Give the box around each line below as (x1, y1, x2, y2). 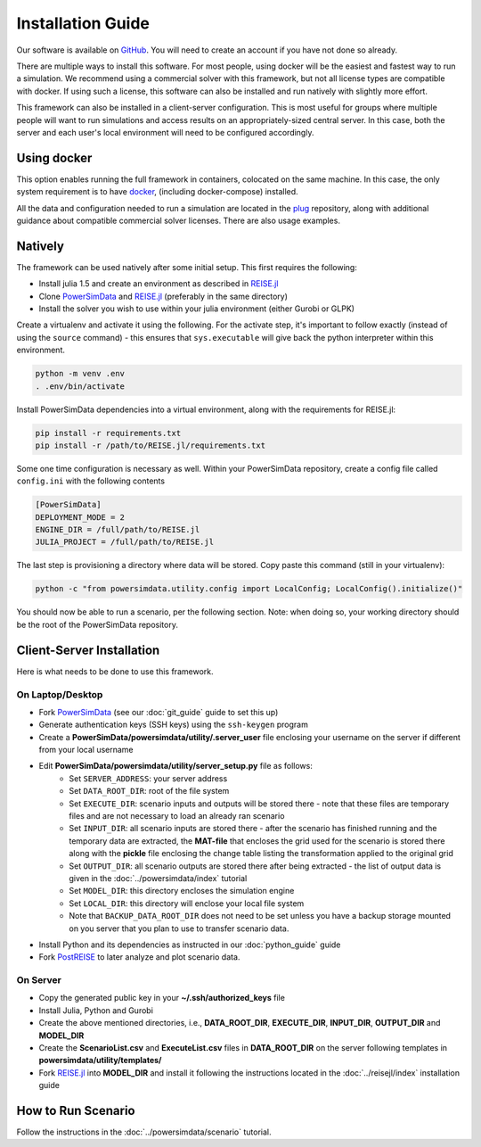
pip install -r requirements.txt (35, 428, 182, 438)
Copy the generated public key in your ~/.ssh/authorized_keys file (38, 993, 285, 1003)
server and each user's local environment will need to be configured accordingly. (16, 127, 314, 137)
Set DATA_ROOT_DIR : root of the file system (69, 786, 230, 796)
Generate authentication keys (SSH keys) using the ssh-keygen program (38, 719, 309, 730)
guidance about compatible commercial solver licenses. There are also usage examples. (16, 215, 340, 226)
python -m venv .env (35, 368, 125, 379)
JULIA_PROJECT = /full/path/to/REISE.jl (35, 537, 214, 548)
